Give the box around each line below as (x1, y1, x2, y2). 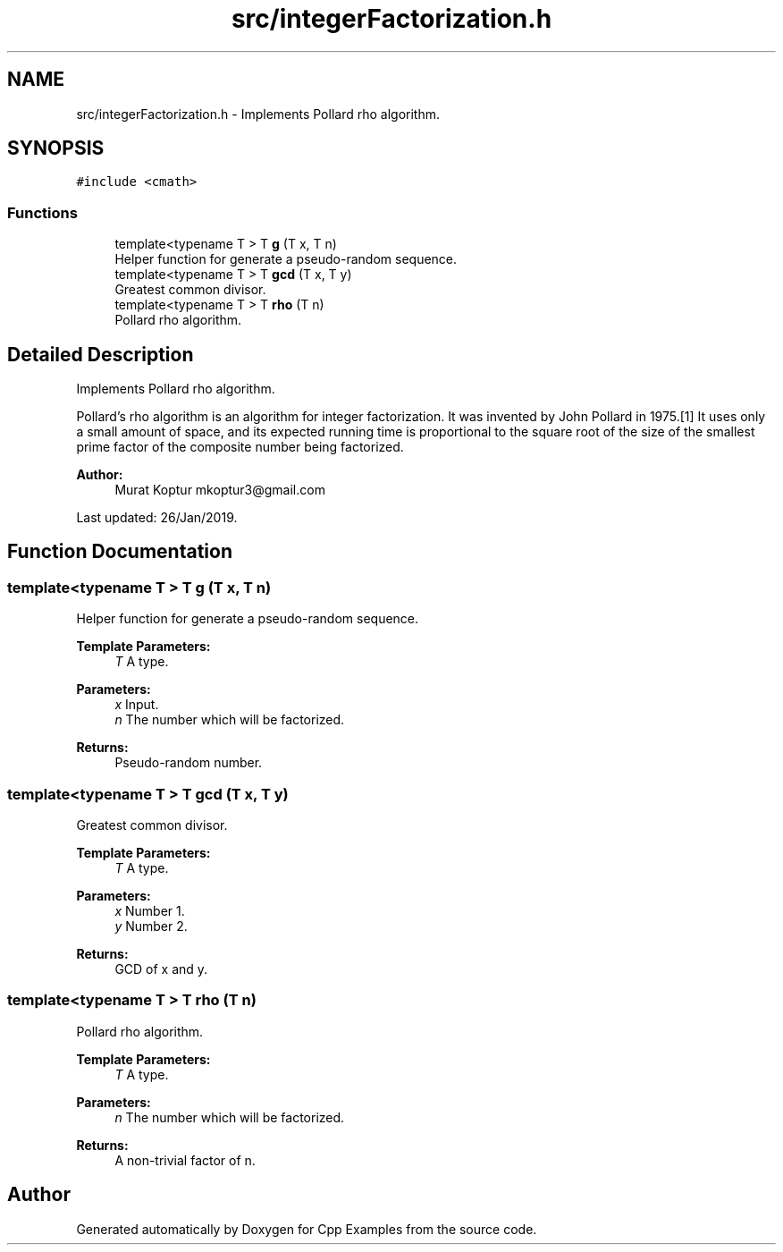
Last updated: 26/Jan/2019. (76, 510, 238, 526)
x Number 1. (114, 903, 185, 918)
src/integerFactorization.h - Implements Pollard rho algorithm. (76, 106, 440, 122)
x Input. (114, 697, 159, 713)
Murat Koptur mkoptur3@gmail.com (114, 482, 325, 498)
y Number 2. (114, 918, 188, 934)
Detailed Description (7, 343, 194, 366)
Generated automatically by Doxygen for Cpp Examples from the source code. (76, 1221, 537, 1237)
